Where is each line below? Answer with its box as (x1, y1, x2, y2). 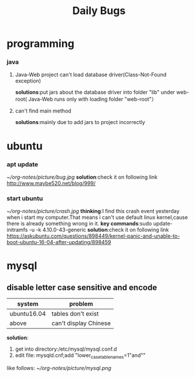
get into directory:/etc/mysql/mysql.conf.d (15, 345, 117, 352)
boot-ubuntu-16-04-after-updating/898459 (6, 239, 111, 246)
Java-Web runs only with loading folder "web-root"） (28, 95, 157, 103)
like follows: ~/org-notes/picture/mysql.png (6, 365, 112, 372)
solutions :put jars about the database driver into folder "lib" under (15, 89, 175, 96)
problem (69, 300, 93, 308)
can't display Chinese (51, 319, 111, 327)
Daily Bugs (72, 4, 126, 18)
